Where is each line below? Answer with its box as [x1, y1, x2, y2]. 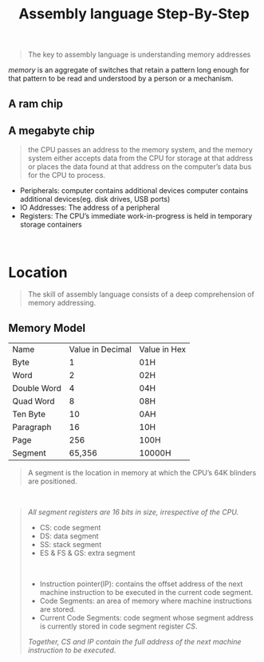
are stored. [39, 605, 76, 614]
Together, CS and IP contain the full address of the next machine [27, 637, 242, 647]
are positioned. [27, 476, 77, 487]
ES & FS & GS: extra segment [39, 548, 136, 558]
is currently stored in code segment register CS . [39, 621, 198, 631]
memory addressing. [27, 298, 97, 308]
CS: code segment [39, 523, 101, 533]
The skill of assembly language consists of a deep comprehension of [27, 290, 255, 299]
